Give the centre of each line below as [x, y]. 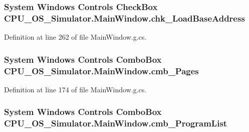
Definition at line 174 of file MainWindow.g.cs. [75, 89]
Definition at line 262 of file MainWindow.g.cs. [75, 37]
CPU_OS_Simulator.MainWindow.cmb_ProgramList [116, 123]
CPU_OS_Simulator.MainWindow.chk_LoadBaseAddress [124, 18]
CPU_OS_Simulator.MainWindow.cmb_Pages [101, 71]
